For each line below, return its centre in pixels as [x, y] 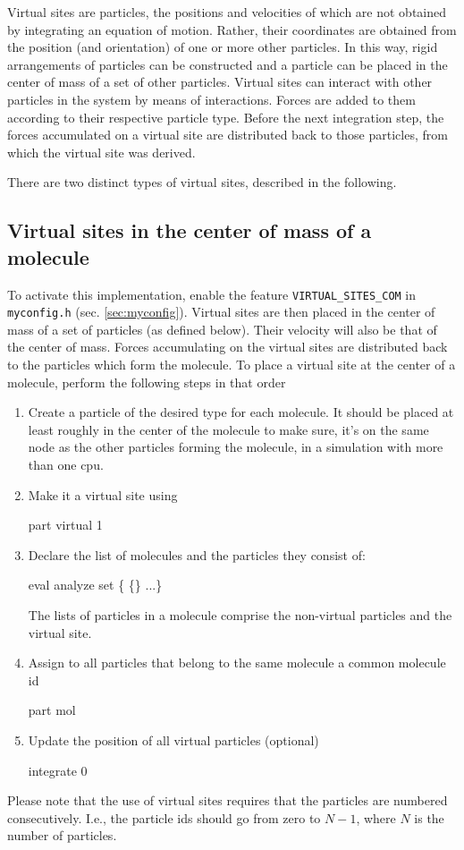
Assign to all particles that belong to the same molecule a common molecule [237, 663]
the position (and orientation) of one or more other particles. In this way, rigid [223, 47]
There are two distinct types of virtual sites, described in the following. [202, 182]
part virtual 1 [65, 525]
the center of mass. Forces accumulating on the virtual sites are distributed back [228, 347]
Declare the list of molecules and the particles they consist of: [197, 554]
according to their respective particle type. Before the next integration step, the [226, 117]
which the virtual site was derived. [101, 152]
